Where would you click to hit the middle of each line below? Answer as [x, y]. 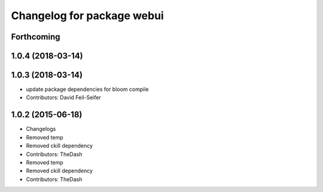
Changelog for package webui [87, 16]
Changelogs [41, 129]
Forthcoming [36, 37]
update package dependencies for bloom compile [87, 89]
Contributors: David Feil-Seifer [63, 97]
